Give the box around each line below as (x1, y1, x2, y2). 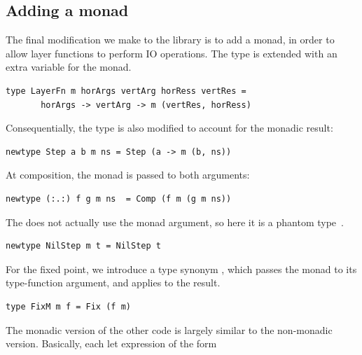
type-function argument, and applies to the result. (6, 275, 221, 290)
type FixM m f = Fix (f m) (6, 301, 131, 312)
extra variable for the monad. (6, 60, 132, 74)
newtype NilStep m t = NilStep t (6, 241, 161, 251)
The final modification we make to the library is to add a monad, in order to (6, 32, 335, 47)
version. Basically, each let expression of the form (6, 336, 217, 351)
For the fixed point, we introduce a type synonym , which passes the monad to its (6, 261, 357, 276)
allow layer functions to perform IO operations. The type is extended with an (6, 46, 337, 60)
